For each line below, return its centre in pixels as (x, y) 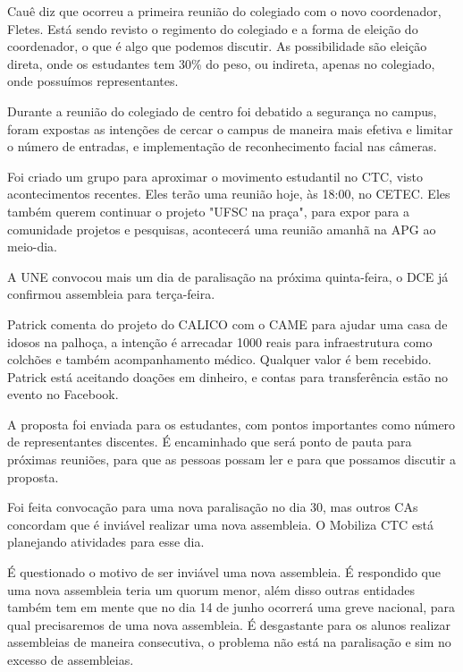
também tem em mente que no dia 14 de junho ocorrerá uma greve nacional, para (231, 607)
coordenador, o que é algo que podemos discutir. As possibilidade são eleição (217, 46)
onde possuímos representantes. (93, 81)
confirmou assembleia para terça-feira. (111, 294)
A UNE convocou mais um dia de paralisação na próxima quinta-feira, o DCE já (228, 276)
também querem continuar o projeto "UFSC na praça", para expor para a (209, 211)
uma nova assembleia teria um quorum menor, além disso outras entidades (211, 589)
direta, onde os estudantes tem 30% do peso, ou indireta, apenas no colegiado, (221, 63)
